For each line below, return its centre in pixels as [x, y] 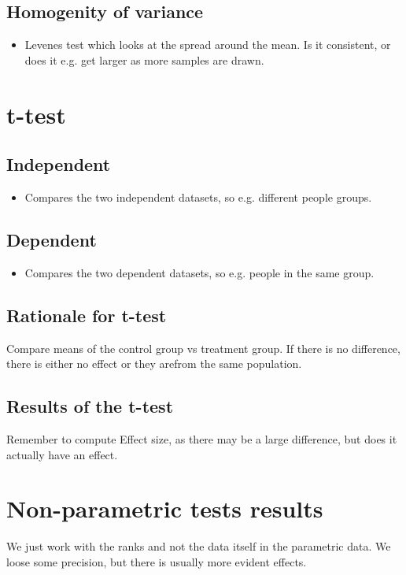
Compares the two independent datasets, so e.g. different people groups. [198, 197]
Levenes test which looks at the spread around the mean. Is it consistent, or [208, 45]
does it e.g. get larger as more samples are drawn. [144, 59]
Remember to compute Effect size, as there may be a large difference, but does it [202, 438]
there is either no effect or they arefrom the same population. [154, 364]
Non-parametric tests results [165, 508]
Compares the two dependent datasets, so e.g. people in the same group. [199, 272]
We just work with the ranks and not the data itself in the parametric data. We [199, 546]
